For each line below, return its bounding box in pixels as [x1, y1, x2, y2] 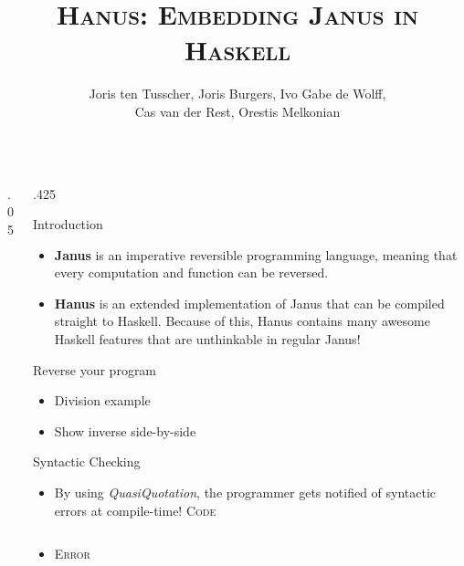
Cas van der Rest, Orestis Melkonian [134, 101, 341, 121]
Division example [54, 391, 151, 410]
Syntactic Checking [33, 452, 141, 471]
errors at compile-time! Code [54, 500, 216, 519]
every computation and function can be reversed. [54, 263, 329, 282]
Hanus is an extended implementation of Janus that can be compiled [54, 293, 445, 312]
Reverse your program [33, 360, 157, 379]
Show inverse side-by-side [54, 421, 196, 440]
